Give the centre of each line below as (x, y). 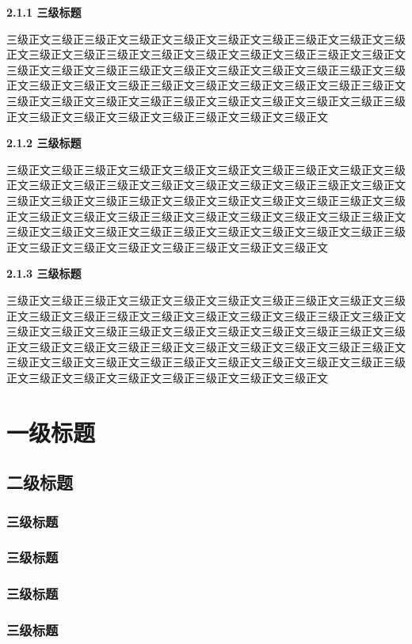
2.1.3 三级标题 (44, 273)
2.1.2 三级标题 (44, 143)
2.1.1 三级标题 (44, 12)
